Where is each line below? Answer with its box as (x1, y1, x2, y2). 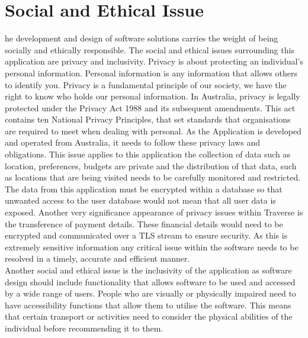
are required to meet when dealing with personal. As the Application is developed (5, 124, 301, 137)
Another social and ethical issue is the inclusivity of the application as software (5, 264, 292, 276)
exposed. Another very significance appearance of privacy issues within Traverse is (5, 206, 303, 218)
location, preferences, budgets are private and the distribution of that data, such (5, 159, 297, 172)
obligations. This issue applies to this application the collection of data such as (5, 148, 291, 160)
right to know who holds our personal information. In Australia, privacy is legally (5, 90, 300, 102)
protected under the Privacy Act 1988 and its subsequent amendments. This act (5, 101, 296, 114)
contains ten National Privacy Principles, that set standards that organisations (5, 113, 291, 125)
